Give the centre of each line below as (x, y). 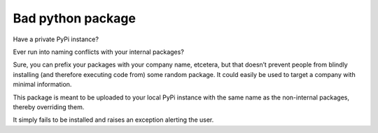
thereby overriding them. (49, 107)
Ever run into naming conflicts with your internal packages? (99, 52)
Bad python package (75, 18)
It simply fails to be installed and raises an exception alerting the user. (113, 120)
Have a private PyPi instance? (56, 39)
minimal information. (42, 85)
